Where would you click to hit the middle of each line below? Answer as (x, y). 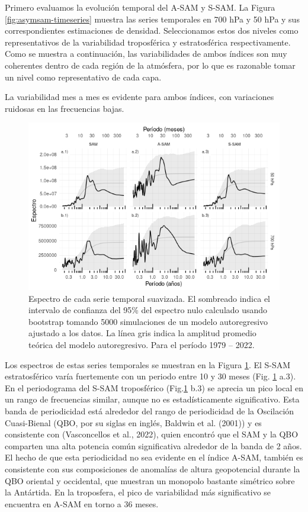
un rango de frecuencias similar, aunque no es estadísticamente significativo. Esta (152, 399)
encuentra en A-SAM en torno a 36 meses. (82, 503)
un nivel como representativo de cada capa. (83, 77)
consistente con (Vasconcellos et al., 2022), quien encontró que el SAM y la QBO (152, 434)
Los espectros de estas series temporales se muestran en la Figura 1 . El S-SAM (148, 364)
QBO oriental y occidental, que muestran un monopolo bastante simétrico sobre (150, 480)
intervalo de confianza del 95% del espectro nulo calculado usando (148, 310)
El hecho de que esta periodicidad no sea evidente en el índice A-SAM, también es (154, 457)
